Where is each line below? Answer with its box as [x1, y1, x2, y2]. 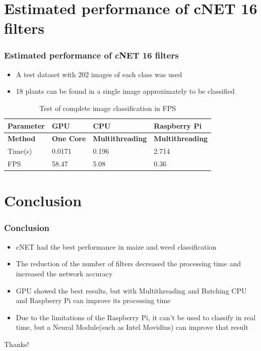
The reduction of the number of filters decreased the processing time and [16, 258, 241, 269]
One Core [51, 133, 86, 144]
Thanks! [4, 338, 29, 349]
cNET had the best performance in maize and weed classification [16, 241, 217, 252]
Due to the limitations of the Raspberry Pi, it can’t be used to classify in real [16, 312, 255, 322]
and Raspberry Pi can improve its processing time [16, 295, 171, 306]
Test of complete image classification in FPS [39, 102, 176, 113]
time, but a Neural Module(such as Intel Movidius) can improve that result [16, 322, 248, 332]
